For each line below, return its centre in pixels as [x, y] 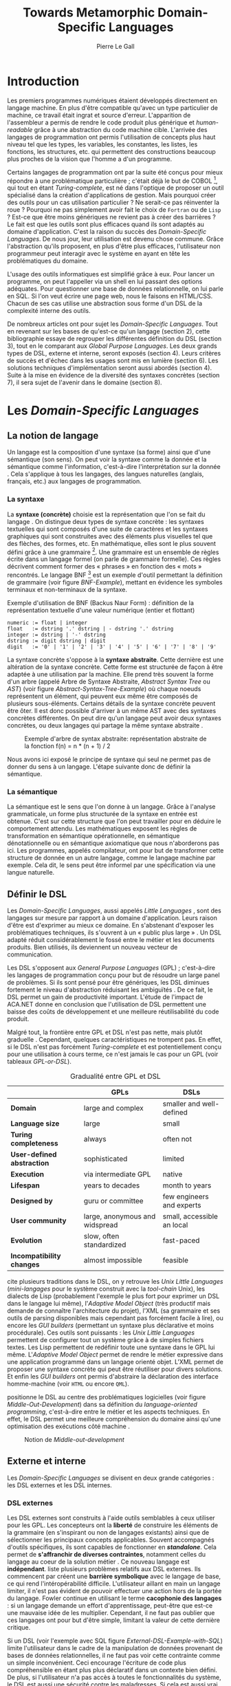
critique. [19, 1628]
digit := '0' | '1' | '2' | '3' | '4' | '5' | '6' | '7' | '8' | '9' [112, 647]
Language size [35, 1124]
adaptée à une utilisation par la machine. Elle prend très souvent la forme [110, 674]
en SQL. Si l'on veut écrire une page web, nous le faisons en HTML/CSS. [110, 296]
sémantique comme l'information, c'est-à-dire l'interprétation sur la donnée [114, 467]
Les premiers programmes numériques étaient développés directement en [112, 100]
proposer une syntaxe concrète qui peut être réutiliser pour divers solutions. [115, 1369]
